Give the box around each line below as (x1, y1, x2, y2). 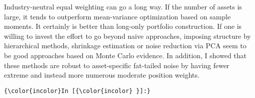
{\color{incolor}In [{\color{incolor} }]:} (4, 87, 151, 95)
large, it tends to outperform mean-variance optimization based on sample (4, 11, 231, 21)
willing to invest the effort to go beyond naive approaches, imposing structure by (4, 30, 251, 41)
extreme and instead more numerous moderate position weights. (4, 70, 200, 80)
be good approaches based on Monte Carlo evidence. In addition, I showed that (4, 50, 247, 60)
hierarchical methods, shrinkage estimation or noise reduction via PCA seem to (4, 40, 247, 51)
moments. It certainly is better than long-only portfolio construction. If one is (4, 21, 242, 31)
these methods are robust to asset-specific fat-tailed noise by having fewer (4, 60, 230, 70)
